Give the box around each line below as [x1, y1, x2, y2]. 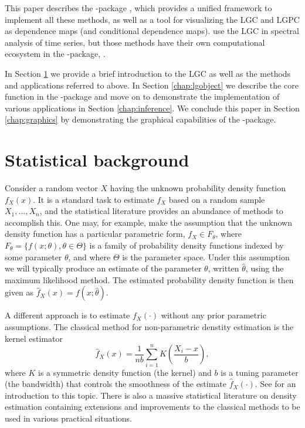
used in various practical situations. [5, 412, 133, 424]
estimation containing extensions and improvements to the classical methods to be [5, 400, 300, 413]
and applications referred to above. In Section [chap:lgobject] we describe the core [5, 79, 299, 91]
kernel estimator [5, 332, 63, 344]
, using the [245, 262, 284, 274]
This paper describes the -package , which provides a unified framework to [5, 2, 272, 13]
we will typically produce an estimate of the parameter [5, 262, 202, 274]
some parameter [5, 250, 62, 263]
